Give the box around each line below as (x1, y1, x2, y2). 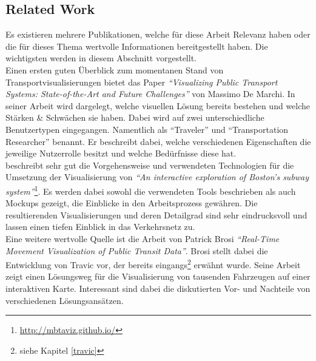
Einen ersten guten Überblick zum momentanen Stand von (5, 63, 224, 76)
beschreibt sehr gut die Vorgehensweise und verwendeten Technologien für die (5, 158, 294, 171)
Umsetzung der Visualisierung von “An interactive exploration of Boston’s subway (5, 170, 309, 183)
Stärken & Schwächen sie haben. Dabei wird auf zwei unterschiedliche (5, 111, 264, 124)
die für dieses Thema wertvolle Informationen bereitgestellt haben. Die (5, 39, 268, 52)
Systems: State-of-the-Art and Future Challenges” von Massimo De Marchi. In (5, 87, 295, 100)
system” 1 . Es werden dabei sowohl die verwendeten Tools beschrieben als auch (5, 183, 296, 197)
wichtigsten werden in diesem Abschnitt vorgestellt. (5, 52, 197, 64)
